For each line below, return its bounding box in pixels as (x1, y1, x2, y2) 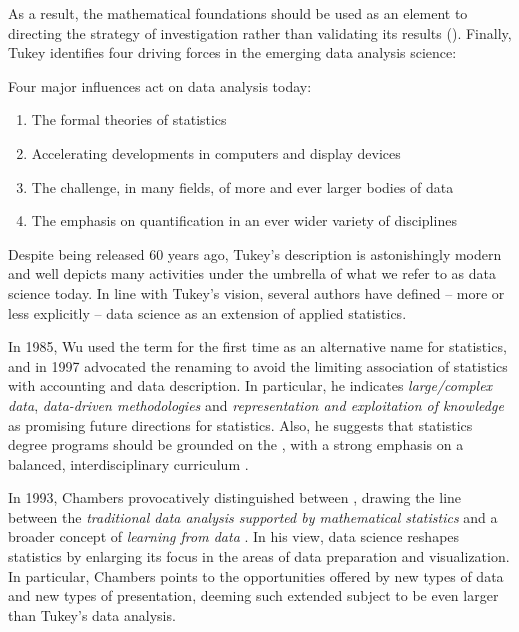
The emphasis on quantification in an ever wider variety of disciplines (31, 210, 457, 231)
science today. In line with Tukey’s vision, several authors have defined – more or (8, 282, 505, 303)
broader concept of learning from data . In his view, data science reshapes (8, 526, 460, 547)
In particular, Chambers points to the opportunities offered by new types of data (8, 565, 504, 586)
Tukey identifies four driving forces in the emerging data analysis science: (8, 42, 457, 63)
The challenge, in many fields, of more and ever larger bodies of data (31, 176, 454, 197)
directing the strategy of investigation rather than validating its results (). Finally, (8, 22, 512, 43)
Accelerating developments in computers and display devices (31, 142, 401, 163)
